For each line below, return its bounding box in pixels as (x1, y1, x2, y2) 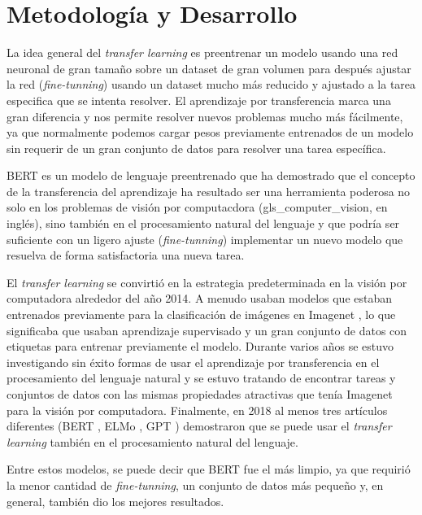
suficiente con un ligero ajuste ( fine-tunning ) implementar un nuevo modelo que (7, 230, 403, 247)
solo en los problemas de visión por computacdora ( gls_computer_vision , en (7, 199, 388, 216)
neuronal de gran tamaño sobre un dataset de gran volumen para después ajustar (7, 59, 411, 76)
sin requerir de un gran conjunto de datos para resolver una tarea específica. (7, 139, 386, 156)
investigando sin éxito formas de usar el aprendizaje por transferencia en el (7, 353, 380, 370)
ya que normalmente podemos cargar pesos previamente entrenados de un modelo (7, 124, 414, 141)
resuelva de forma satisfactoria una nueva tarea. (7, 247, 245, 264)
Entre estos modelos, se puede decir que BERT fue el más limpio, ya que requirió (7, 460, 411, 478)
